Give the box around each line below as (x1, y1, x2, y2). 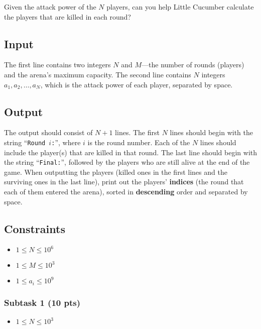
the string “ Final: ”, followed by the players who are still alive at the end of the (4, 157, 250, 167)
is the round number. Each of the (87, 137, 190, 147)
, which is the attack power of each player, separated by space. (40, 79, 233, 89)
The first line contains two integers (4, 59, 111, 70)
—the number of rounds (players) (142, 59, 244, 70)
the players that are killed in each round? (4, 11, 131, 22)
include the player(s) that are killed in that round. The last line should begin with (4, 147, 257, 157)
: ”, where (51, 137, 81, 147)
